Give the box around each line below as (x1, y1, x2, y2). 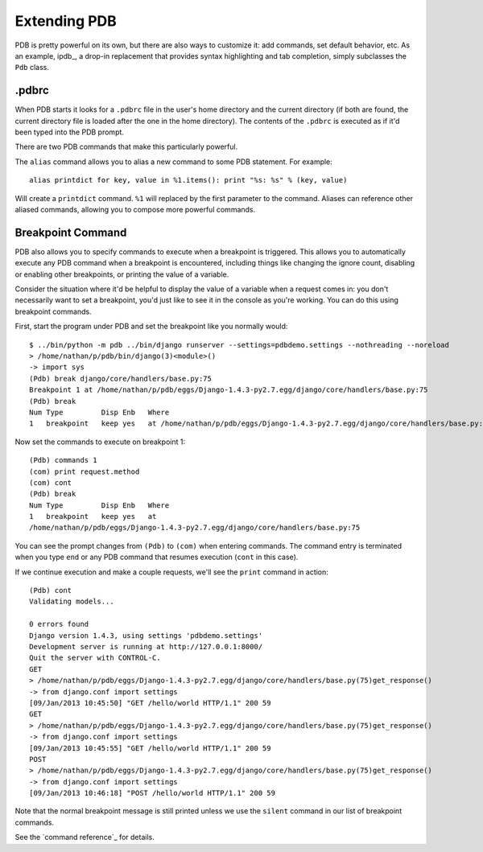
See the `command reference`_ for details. (14, 833, 155, 842)
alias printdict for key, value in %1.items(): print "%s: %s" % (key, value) (29, 175, 348, 185)
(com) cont (29, 478, 72, 487)
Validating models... (29, 597, 114, 607)
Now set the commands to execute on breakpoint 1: (14, 437, 185, 447)
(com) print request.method (29, 467, 140, 476)
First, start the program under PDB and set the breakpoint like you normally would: (14, 322, 288, 331)
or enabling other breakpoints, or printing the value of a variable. (14, 270, 229, 279)
